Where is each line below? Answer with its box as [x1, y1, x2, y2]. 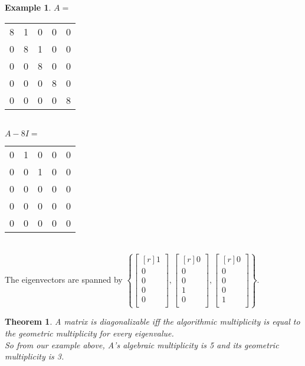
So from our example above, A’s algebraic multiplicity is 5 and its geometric [5, 338, 279, 351]
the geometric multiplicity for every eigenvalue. [5, 327, 174, 339]
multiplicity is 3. [5, 350, 64, 362]
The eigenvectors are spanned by [5, 273, 123, 286]
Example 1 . [5, 1, 51, 13]
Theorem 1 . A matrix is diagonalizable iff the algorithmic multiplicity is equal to [5, 315, 300, 328]
